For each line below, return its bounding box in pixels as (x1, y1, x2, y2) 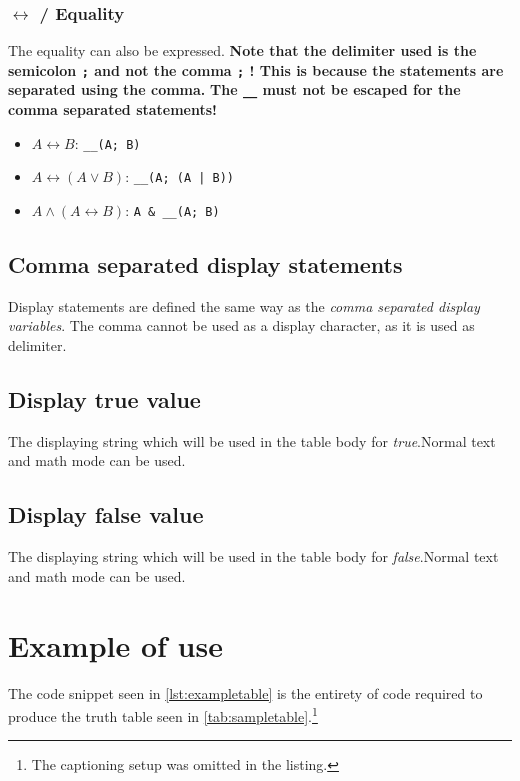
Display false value (8, 499, 204, 530)
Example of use (8, 624, 223, 665)
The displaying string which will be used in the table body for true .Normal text (8, 430, 496, 451)
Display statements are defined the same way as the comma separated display (8, 295, 480, 316)
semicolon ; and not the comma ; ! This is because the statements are (8, 59, 504, 80)
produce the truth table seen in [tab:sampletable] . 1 (8, 703, 318, 726)
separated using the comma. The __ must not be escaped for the (8, 79, 461, 100)
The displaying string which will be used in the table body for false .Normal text (8, 546, 499, 567)
